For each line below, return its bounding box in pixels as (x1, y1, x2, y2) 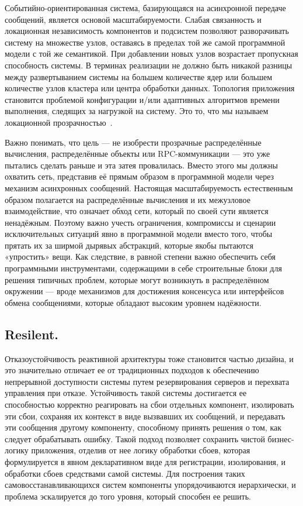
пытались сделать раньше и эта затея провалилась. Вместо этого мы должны (5, 159, 278, 171)
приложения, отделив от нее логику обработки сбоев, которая (31, 444, 250, 456)
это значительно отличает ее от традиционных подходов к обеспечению (5, 364, 259, 376)
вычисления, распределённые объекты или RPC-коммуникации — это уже (5, 147, 270, 160)
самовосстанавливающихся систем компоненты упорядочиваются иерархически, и (5, 479, 296, 491)
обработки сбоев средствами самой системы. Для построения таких (5, 467, 245, 479)
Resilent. (5, 325, 59, 343)
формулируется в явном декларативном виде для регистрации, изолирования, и (5, 455, 286, 467)
